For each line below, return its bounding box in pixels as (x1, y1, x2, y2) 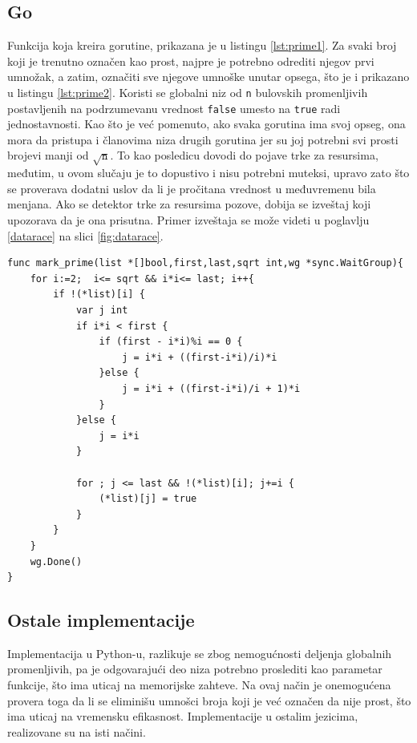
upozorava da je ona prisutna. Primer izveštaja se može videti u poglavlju (7, 212, 370, 228)
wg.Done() (30, 555, 83, 567)
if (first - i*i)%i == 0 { (99, 336, 243, 348)
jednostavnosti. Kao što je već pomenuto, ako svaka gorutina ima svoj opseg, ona (7, 115, 406, 132)
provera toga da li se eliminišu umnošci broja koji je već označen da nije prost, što (7, 692, 411, 709)
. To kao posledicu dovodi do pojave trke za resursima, (110, 147, 379, 164)
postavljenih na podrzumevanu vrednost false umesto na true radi (7, 99, 341, 116)
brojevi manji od (7, 147, 89, 164)
